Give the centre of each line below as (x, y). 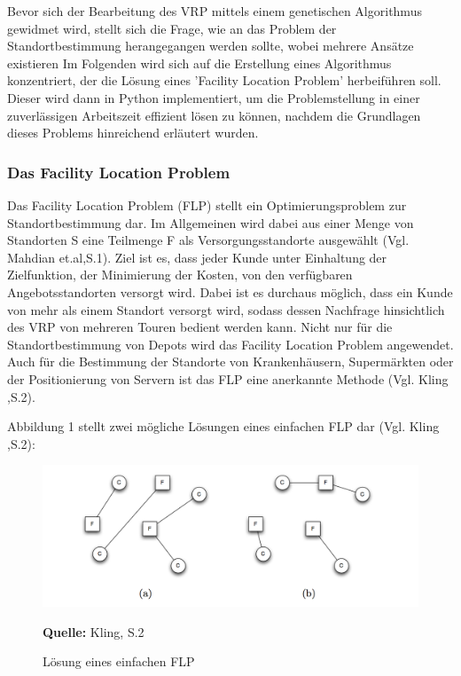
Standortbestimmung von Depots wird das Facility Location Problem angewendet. (230, 344)
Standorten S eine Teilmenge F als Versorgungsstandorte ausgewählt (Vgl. (208, 240)
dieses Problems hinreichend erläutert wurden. (133, 133)
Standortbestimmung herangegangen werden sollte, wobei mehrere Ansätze (211, 46)
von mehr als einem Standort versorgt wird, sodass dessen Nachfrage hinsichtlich (226, 309)
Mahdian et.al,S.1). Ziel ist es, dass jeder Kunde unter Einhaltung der (197, 257)
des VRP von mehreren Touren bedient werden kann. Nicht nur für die (200, 327)
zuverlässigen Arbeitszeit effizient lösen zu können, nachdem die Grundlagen (214, 115)
